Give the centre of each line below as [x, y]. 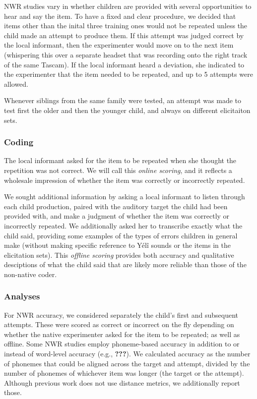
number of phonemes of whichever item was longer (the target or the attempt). [124, 373]
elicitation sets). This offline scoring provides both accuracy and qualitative [119, 255]
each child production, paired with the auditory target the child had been [116, 206]
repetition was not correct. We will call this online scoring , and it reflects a [118, 170]
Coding [19, 142]
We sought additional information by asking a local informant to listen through [125, 197]
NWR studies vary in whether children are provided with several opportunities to [128, 6]
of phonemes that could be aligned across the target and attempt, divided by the [127, 363]
